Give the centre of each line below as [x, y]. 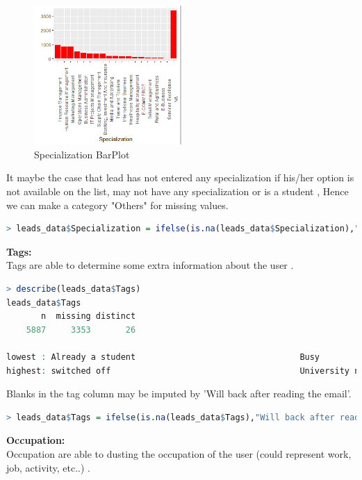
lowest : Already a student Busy [163, 357]
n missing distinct [89, 316]
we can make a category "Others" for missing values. [117, 205]
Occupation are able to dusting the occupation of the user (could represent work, [179, 453]
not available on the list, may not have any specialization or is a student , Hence [178, 191]
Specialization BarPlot [82, 154]
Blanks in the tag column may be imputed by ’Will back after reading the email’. [179, 394]
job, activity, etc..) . [48, 467]
